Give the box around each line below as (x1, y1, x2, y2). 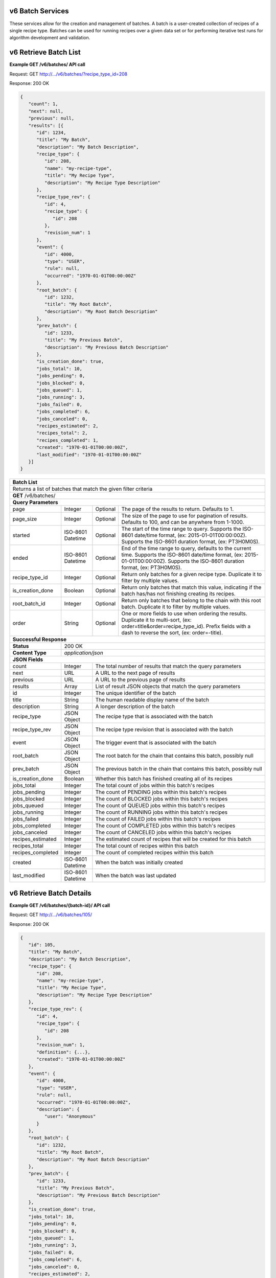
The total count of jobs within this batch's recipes (95, 782, 215, 789)
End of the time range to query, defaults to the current (121, 545, 251, 552)
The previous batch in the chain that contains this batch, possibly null (95, 765, 263, 772)
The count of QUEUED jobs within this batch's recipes (95, 802, 225, 809)
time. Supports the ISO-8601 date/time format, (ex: (121, 551, 244, 558)
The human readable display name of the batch (95, 696, 210, 703)
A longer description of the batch (95, 703, 175, 710)
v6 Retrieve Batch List (9, 48, 81, 57)
